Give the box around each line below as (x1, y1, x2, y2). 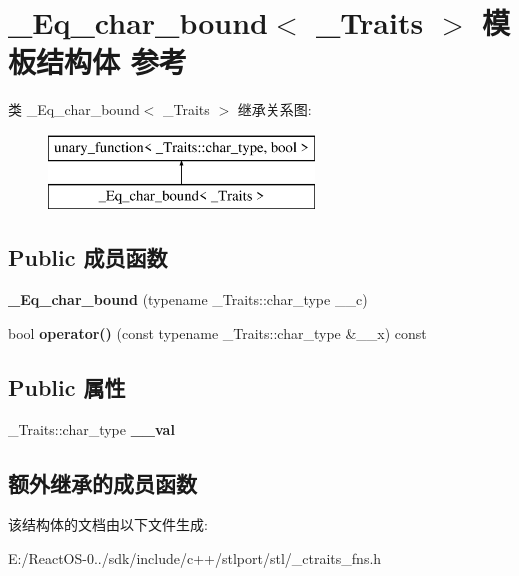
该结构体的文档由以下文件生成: (8, 514, 208, 535)
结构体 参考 (36, 41, 187, 82)
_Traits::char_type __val (8, 418, 175, 439)
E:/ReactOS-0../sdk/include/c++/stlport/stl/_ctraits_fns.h (8, 548, 382, 569)
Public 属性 (8, 371, 126, 402)
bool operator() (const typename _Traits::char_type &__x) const (8, 322, 427, 343)
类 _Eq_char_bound (8, 99, 140, 120)
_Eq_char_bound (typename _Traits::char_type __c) (8, 289, 368, 310)
